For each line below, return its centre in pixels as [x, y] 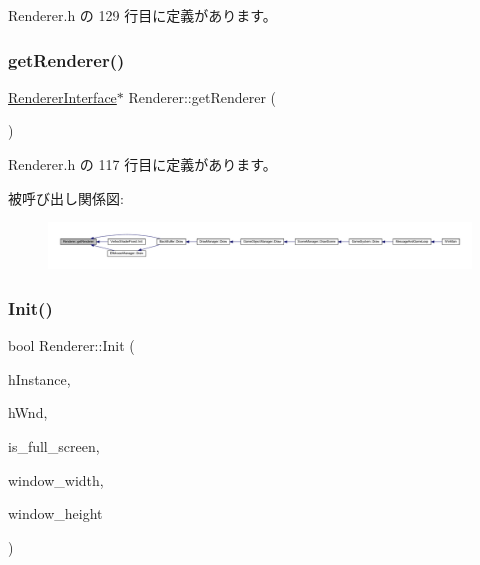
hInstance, [39, 378]
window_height [55, 513]
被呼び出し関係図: [66, 197]
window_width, [56, 479]
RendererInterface [62, 96]
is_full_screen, [54, 445]
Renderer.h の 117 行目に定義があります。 [142, 164]
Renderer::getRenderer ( [202, 96]
